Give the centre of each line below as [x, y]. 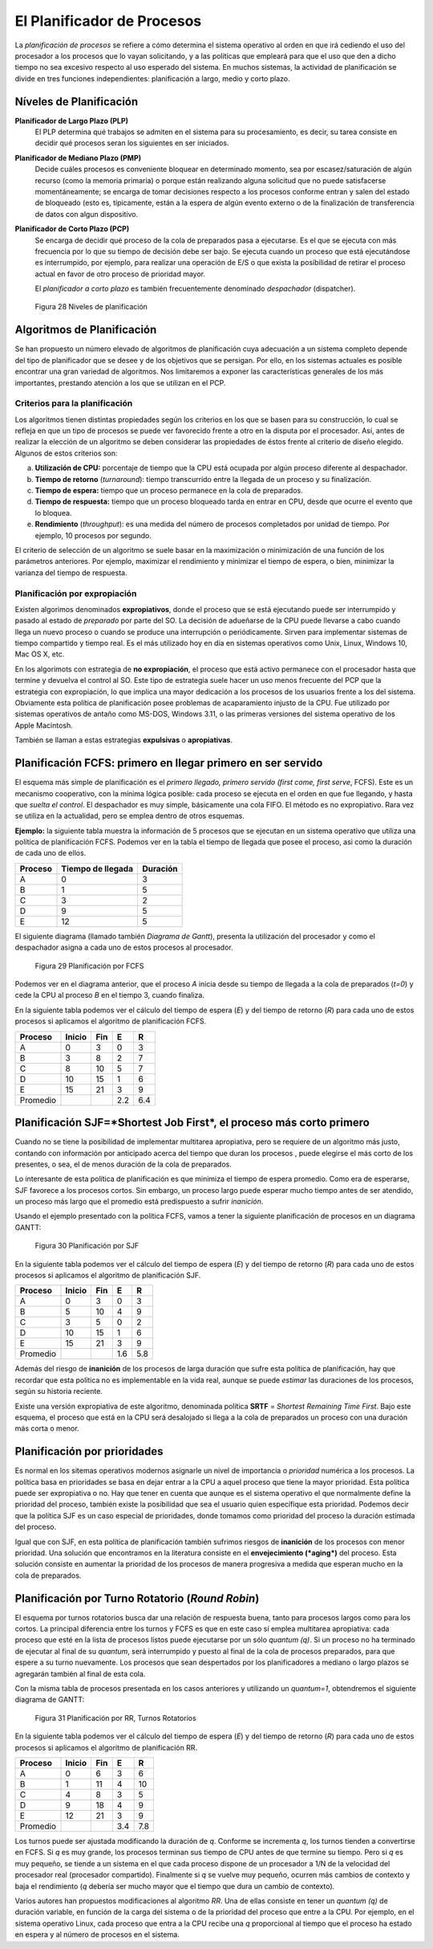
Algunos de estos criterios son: [66, 453]
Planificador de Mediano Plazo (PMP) [78, 157]
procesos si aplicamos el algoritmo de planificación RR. [106, 1747]
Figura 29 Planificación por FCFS [89, 966]
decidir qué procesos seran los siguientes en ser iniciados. [132, 143]
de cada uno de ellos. [51, 853]
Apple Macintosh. [44, 725]
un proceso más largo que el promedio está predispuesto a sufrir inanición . [139, 1202]
